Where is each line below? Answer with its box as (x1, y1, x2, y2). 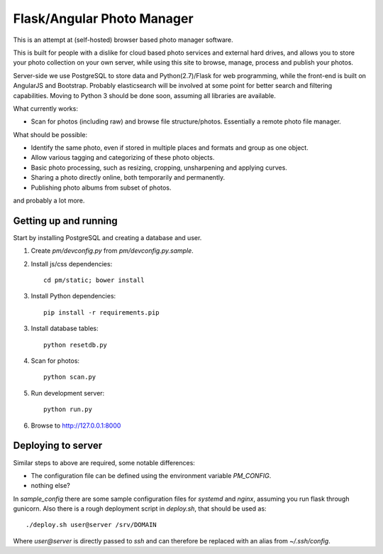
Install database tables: (30, 324, 99, 333)
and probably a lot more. (13, 196, 85, 205)
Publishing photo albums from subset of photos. (30, 183, 172, 192)
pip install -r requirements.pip (43, 308, 160, 316)
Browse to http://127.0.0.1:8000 (30, 421, 121, 430)
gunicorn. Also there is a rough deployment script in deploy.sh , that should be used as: (13, 504, 267, 513)
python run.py (43, 406, 92, 413)
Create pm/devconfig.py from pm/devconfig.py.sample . (30, 246, 194, 255)
